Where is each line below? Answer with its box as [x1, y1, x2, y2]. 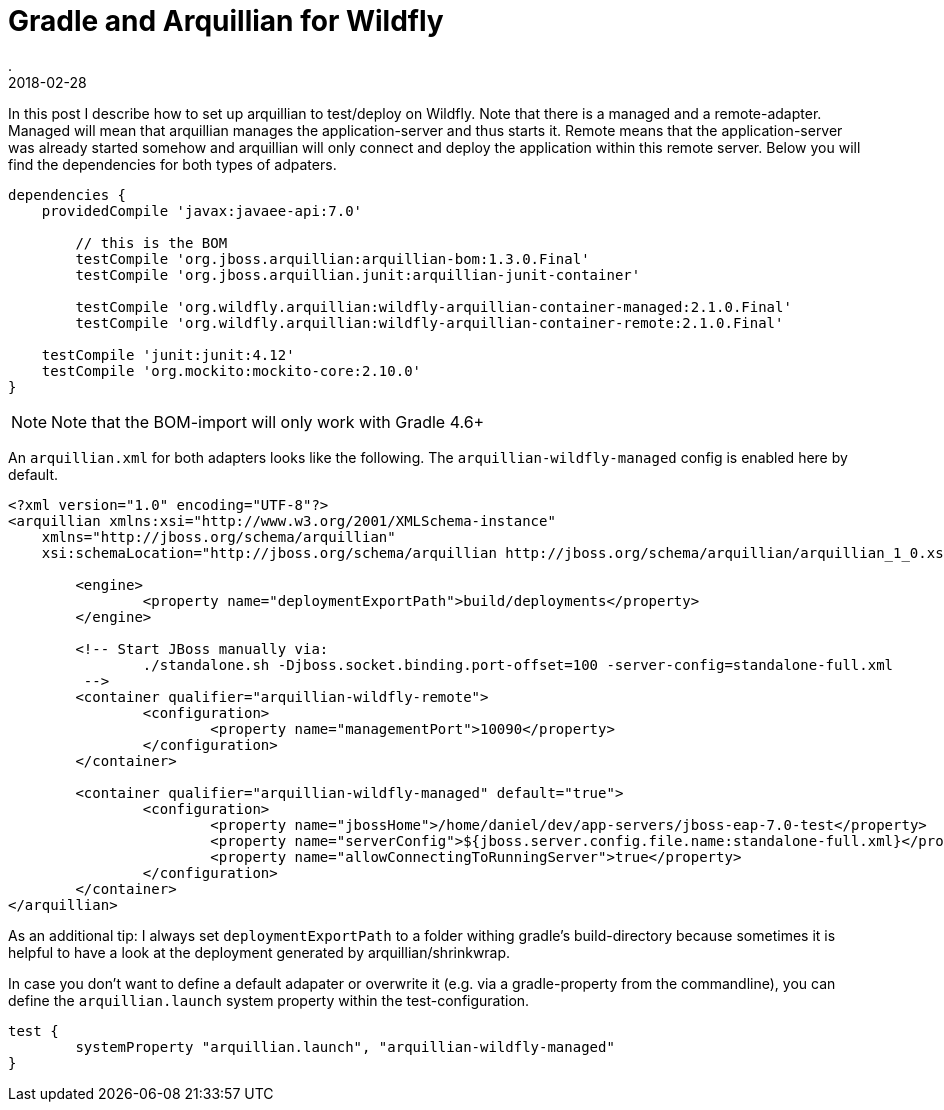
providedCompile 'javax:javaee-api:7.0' [41, 202, 363, 219]
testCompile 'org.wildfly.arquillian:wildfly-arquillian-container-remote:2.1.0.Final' [75, 314, 784, 331]
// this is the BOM [75, 234, 228, 251]
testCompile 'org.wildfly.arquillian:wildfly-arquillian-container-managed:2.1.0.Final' [75, 298, 792, 315]
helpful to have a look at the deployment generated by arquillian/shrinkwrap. [8, 943, 511, 961]
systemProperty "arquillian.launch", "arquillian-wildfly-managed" [75, 1038, 615, 1055]
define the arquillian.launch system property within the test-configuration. [8, 991, 530, 1009]
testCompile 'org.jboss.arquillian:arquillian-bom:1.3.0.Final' [75, 250, 590, 267]
